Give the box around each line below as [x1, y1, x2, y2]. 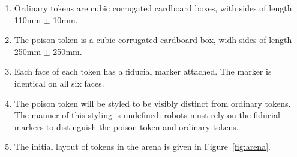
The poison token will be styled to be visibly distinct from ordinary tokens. [14, 97, 291, 109]
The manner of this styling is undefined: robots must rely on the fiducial [14, 109, 280, 121]
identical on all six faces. [14, 76, 104, 89]
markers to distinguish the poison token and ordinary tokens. [14, 120, 239, 133]
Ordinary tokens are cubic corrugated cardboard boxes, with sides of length [14, 2, 292, 14]
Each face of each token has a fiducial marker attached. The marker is [14, 65, 272, 78]
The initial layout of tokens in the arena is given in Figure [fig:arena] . [14, 140, 271, 153]
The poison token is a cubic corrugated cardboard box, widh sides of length [14, 33, 292, 46]
